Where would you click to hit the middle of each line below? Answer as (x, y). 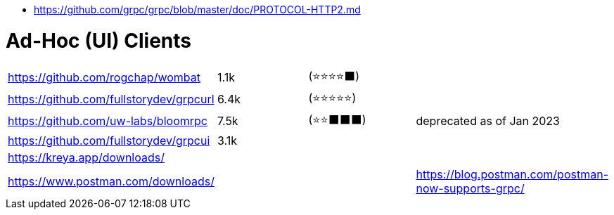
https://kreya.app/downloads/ (86, 157)
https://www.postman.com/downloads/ (111, 181)
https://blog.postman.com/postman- (512, 174)
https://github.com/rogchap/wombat (104, 77)
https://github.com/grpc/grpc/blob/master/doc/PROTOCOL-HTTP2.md (197, 9)
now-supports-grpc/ (470, 188)
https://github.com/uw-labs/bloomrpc (108, 121)
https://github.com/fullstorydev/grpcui (109, 140)
